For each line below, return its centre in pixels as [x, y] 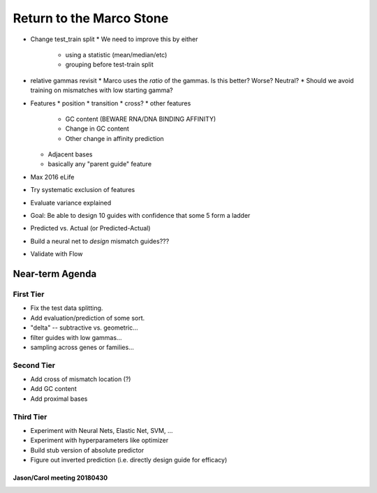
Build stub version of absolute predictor [87, 450]
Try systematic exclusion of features [83, 190]
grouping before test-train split [109, 65]
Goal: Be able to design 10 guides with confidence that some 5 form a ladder [140, 216]
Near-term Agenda [55, 274]
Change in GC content [97, 128]
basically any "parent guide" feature [100, 164]
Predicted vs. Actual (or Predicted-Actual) [90, 228]
